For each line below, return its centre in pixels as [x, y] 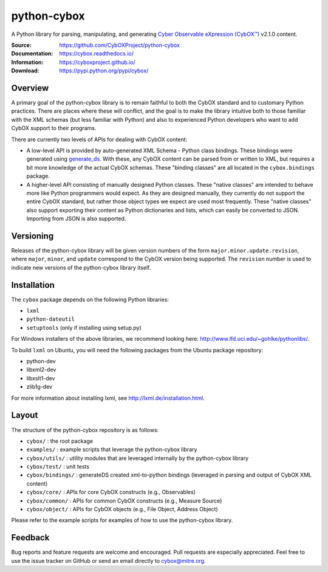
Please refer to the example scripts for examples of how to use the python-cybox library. [122, 520]
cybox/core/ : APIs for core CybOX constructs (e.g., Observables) [111, 492]
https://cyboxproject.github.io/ [97, 62]
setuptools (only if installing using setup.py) [84, 327]
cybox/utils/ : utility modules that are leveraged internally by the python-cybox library [138, 458]
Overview [30, 88]
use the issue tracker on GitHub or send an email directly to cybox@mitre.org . [108, 560]
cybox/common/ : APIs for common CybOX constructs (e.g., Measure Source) [124, 500]
